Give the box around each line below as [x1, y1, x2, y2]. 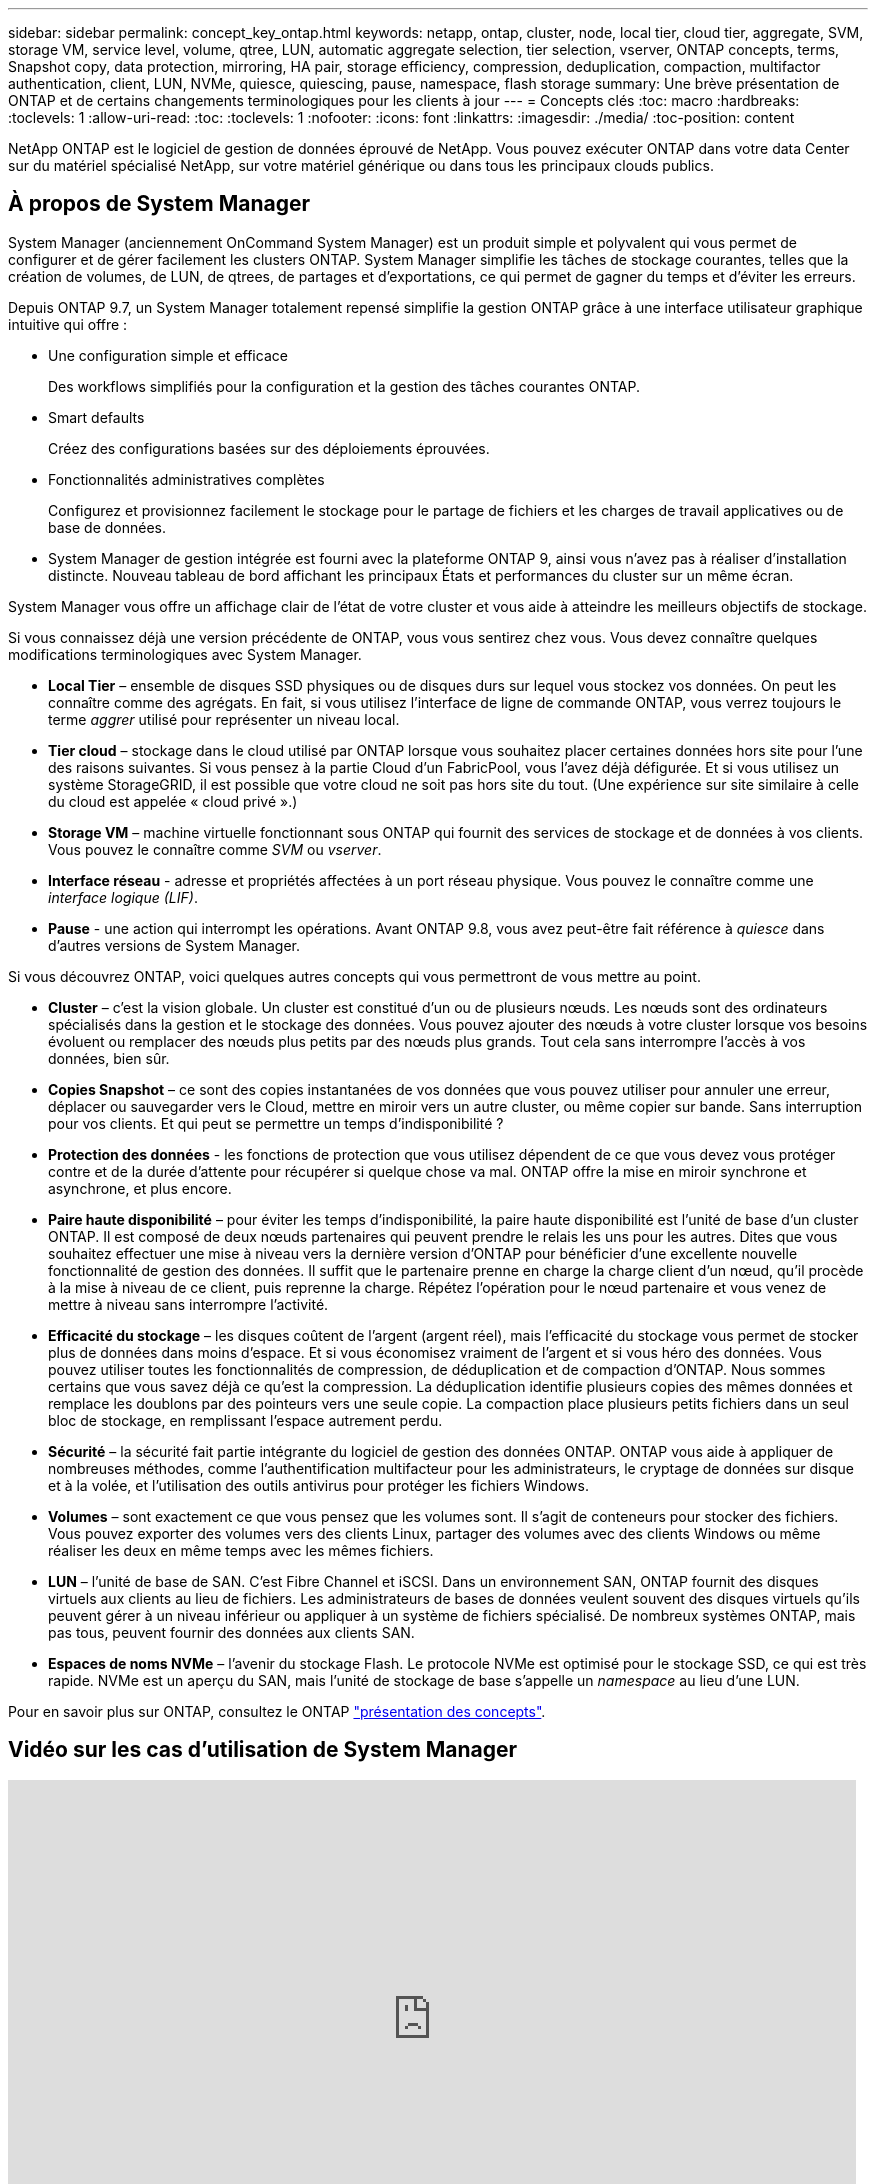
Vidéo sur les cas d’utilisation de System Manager [8, 1737, 518, 1763]
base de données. [48, 518, 166, 536]
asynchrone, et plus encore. [48, 1179, 232, 1197]
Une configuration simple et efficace [48, 346, 288, 364]
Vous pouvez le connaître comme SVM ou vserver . [48, 840, 382, 858]
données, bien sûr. [48, 1049, 170, 1067]
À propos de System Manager [8, 191, 311, 217]
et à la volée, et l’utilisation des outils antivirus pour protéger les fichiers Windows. [48, 1476, 589, 1494]
